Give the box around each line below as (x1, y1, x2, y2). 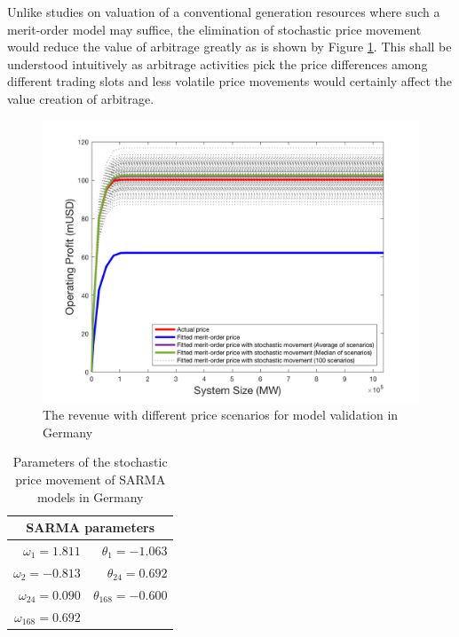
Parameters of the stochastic (12, 452, 168, 471)
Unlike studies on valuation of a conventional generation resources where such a (7, 3, 440, 20)
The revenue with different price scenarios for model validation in (43, 405, 399, 424)
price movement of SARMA (15, 469, 166, 488)
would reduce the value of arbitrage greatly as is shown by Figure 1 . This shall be (7, 37, 452, 56)
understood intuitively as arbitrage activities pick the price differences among (7, 54, 428, 73)
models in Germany (36, 487, 144, 506)
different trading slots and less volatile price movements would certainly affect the (7, 72, 452, 90)
